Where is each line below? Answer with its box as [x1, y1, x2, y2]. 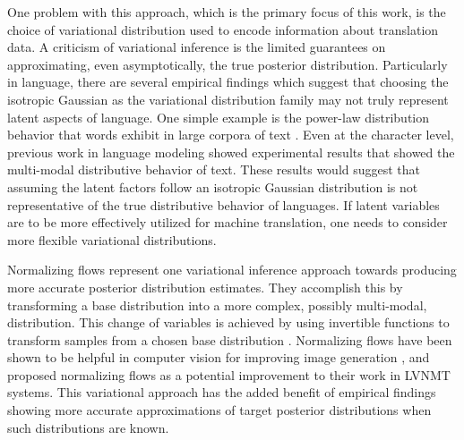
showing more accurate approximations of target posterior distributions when [7, 401, 432, 419]
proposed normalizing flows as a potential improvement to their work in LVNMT [7, 365, 451, 384]
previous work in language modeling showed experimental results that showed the [7, 142, 455, 161]
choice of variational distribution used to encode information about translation [7, 20, 439, 38]
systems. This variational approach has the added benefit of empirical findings [7, 383, 436, 402]
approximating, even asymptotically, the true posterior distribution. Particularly [7, 55, 448, 73]
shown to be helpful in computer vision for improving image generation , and [7, 348, 430, 367]
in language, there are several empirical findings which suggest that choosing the [7, 72, 449, 91]
